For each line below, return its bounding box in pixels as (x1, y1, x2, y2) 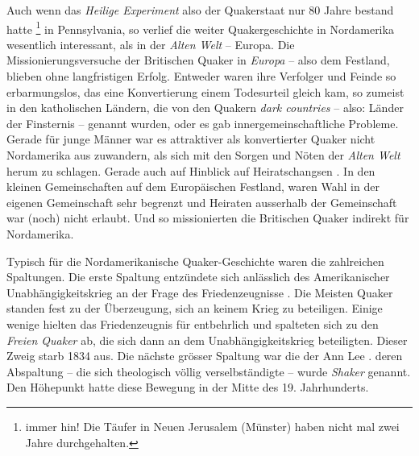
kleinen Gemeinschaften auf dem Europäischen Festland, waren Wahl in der (6, 178, 380, 195)
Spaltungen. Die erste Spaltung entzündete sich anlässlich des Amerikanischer (6, 268, 390, 285)
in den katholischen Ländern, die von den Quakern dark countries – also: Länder (6, 99, 404, 116)
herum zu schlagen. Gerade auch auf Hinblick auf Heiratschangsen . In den (6, 162, 375, 179)
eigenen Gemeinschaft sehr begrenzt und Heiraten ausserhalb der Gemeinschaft (6, 193, 397, 210)
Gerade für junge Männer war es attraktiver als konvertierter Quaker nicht (6, 131, 375, 147)
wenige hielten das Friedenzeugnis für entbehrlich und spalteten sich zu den (6, 315, 379, 332)
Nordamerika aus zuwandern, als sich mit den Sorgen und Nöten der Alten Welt (6, 147, 400, 163)
